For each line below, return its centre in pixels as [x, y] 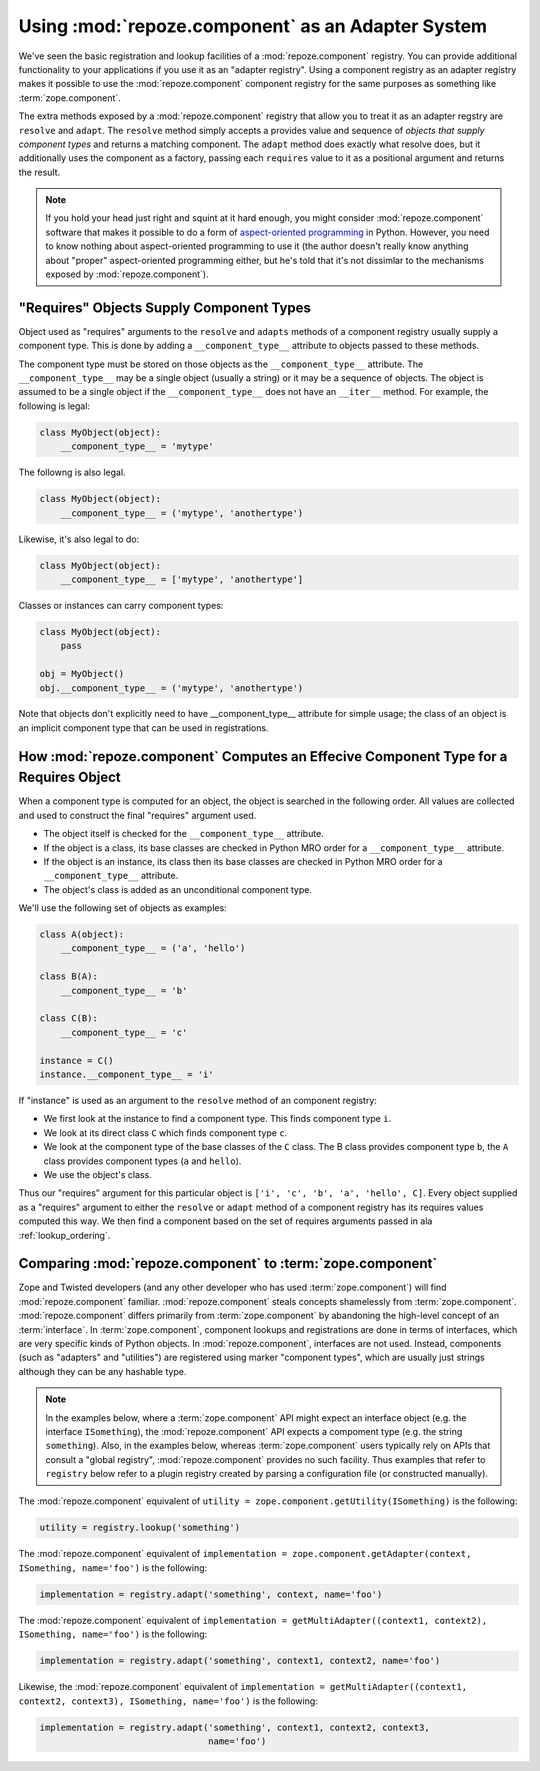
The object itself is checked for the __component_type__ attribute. [183, 834]
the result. [39, 172]
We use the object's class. [97, 1174]
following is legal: [54, 406]
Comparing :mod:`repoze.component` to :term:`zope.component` [228, 1263]
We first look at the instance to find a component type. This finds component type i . [217, 1119]
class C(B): [69, 1018]
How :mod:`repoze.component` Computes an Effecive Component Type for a [263, 756]
